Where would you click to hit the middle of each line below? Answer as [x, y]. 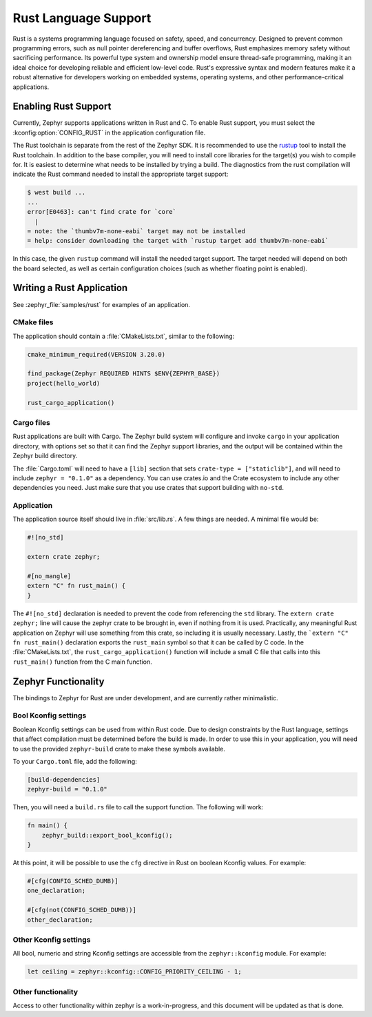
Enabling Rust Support [62, 107]
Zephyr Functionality [59, 681]
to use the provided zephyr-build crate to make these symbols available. [119, 749]
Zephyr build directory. [45, 456]
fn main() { [48, 826]
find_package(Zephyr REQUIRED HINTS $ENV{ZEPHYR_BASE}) [124, 374]
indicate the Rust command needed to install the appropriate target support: [121, 174]
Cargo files [32, 423]
